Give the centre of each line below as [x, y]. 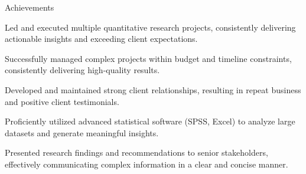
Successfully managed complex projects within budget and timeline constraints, [148, 58]
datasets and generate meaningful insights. [82, 132]
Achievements [30, 7]
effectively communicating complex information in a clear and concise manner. [147, 164]
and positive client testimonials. [62, 101]
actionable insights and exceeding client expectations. [101, 39]
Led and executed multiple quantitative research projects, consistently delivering [150, 27]
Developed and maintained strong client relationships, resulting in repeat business [153, 89]
